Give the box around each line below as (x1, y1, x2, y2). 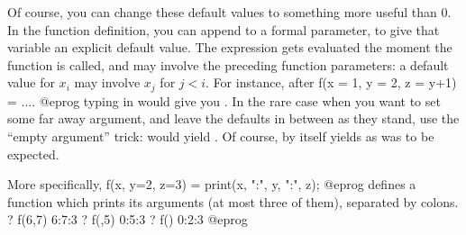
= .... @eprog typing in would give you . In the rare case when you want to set (7, 91, 441, 110)
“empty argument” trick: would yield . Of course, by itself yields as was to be (7, 127, 434, 146)
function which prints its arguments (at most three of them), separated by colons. (7, 192, 459, 211)
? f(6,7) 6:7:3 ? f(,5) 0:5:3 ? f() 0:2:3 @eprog (7, 210, 248, 229)
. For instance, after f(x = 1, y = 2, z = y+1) (206, 73, 457, 92)
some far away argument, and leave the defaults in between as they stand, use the (7, 109, 460, 128)
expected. (7, 144, 59, 163)
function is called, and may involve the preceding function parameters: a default (7, 55, 449, 74)
